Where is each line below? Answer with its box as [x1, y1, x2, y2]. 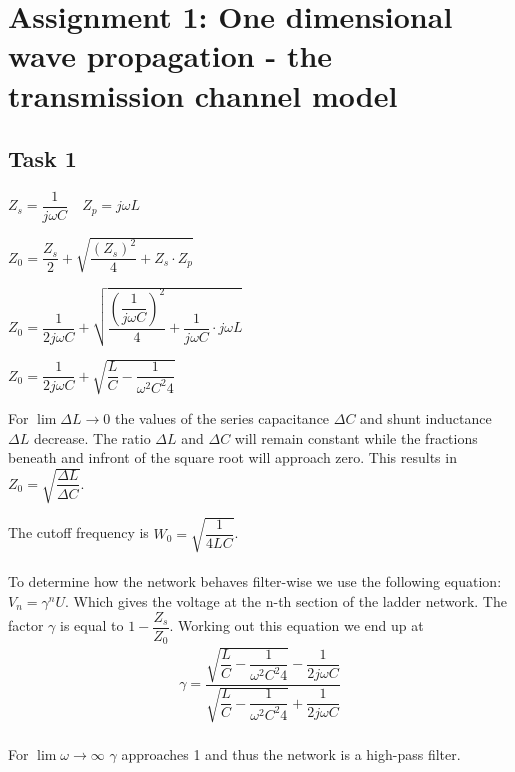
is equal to [60, 615, 124, 636]
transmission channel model [8, 74, 398, 115]
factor [8, 615, 44, 636]
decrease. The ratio [33, 427, 151, 448]
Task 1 [8, 143, 77, 174]
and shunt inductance [360, 407, 492, 428]
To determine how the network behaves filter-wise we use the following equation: [8, 571, 502, 592]
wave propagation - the [8, 35, 333, 76]
